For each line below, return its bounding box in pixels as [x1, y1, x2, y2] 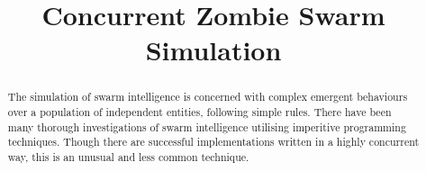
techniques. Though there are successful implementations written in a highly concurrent [7, 134, 420, 149]
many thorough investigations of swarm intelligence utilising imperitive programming [7, 119, 406, 134]
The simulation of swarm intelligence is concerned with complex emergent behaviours [7, 89, 408, 104]
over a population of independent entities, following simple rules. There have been [7, 104, 392, 120]
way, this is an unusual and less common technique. [7, 148, 249, 164]
